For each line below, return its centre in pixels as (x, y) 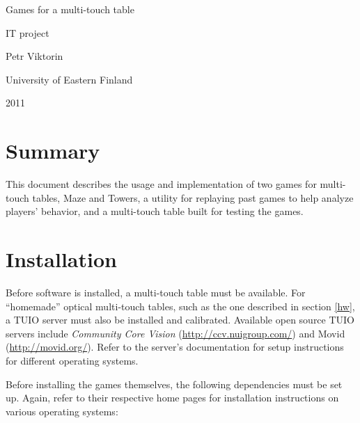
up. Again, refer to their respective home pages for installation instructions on (172, 398)
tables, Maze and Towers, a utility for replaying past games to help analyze (193, 197)
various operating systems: (62, 411)
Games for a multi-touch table (70, 9)
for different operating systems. (72, 360)
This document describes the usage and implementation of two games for (161, 184)
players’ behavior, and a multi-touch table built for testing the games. (155, 211)
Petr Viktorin (34, 56)
